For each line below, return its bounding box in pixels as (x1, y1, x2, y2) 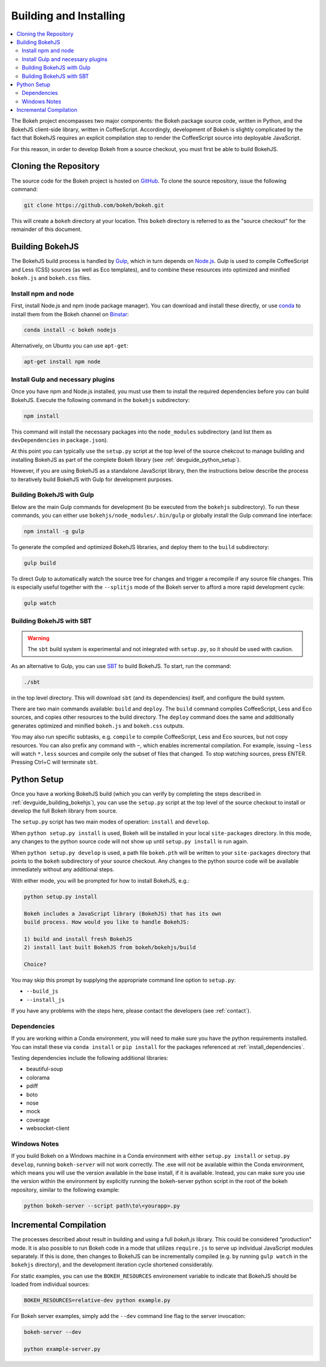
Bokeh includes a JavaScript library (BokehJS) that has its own (24, 910, 222, 917)
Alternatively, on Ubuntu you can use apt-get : (11, 342, 129, 349)
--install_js (26, 996, 65, 1003)
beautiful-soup (26, 1065, 63, 1073)
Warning (27, 634, 50, 641)
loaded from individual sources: (11, 1281, 90, 1288)
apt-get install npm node (24, 359, 101, 365)
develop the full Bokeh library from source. (11, 807, 118, 814)
